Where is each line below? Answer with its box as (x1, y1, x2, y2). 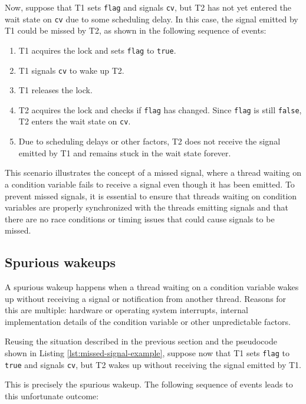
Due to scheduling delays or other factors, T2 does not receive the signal (18, 135, 281, 147)
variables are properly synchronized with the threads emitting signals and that (5, 201, 288, 214)
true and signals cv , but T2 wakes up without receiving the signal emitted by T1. (5, 358, 301, 370)
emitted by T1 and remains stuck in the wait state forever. (18, 146, 231, 159)
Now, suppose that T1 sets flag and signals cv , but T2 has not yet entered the (5, 1, 292, 13)
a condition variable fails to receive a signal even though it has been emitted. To (5, 178, 295, 190)
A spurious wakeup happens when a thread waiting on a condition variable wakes (5, 281, 299, 293)
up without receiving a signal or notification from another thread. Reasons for (5, 292, 287, 304)
